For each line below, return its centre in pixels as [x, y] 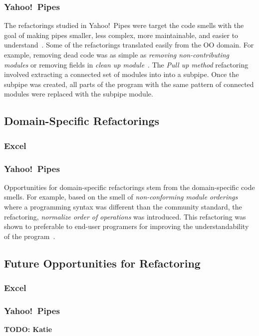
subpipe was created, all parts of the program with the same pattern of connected [129, 84]
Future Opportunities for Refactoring [102, 263]
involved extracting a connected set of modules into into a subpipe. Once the [122, 74]
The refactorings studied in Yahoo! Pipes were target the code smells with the [124, 25]
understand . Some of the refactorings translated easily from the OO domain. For [129, 45]
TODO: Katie [28, 329]
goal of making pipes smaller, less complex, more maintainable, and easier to [121, 35]
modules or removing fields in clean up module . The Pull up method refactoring [126, 64]
